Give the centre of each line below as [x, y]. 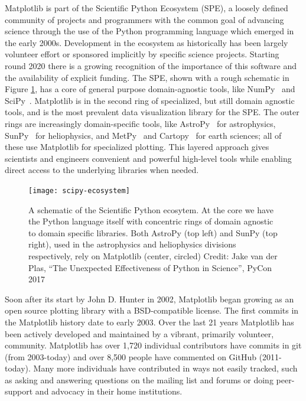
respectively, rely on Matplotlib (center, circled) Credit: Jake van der [153, 255]
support [19, 391]
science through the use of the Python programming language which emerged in [149, 31]
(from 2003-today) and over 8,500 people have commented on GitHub [131, 356]
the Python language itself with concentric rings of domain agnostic [151, 221]
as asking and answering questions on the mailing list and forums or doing [139, 379]
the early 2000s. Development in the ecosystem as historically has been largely [147, 42]
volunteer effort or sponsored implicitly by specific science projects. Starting [142, 54]
